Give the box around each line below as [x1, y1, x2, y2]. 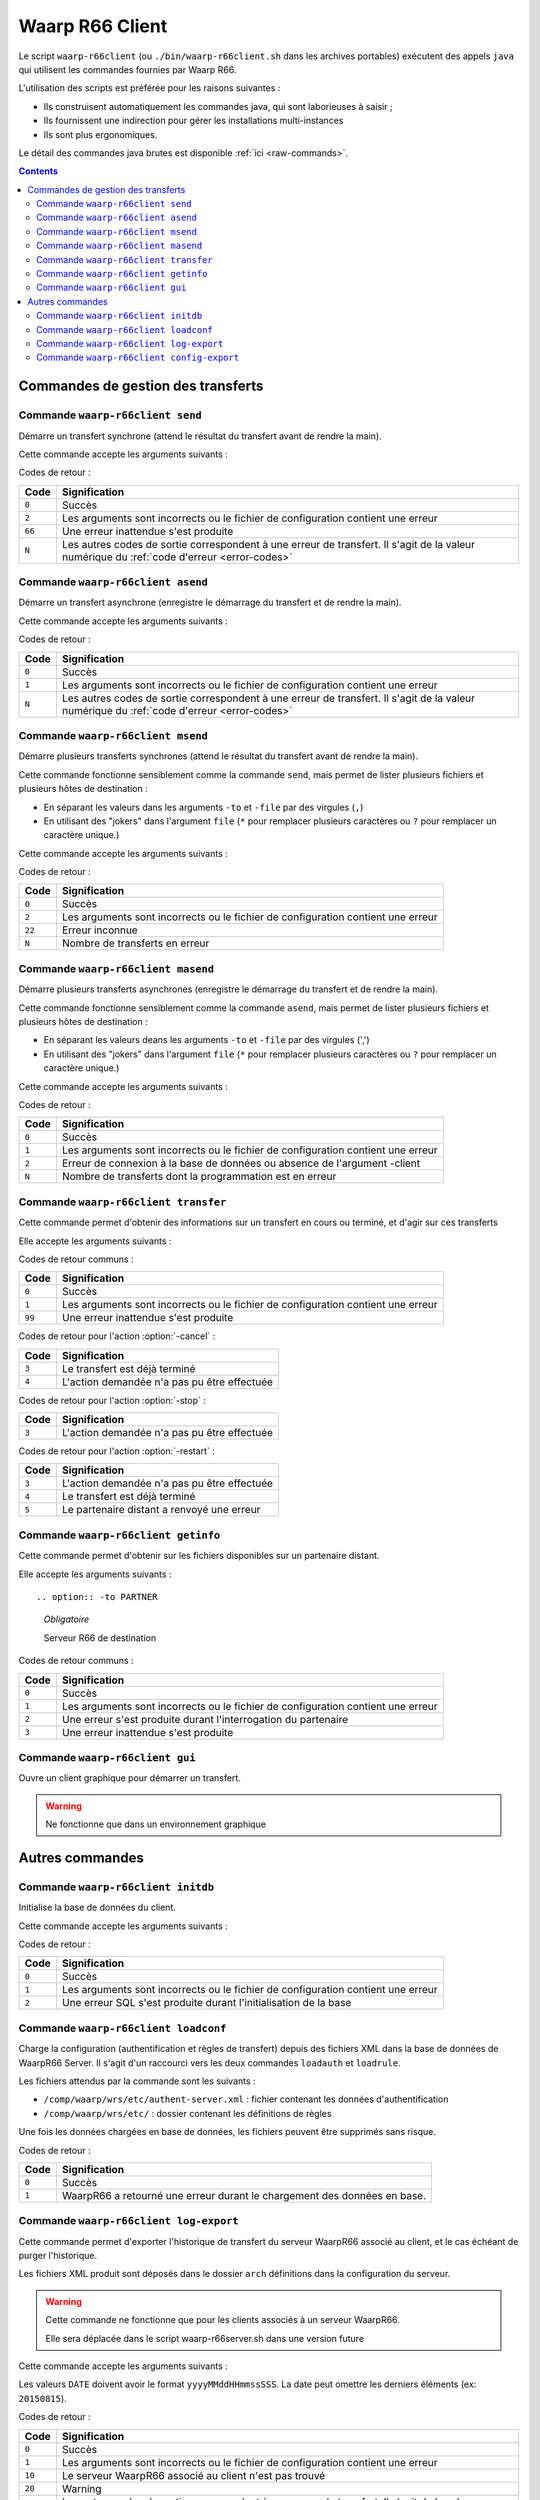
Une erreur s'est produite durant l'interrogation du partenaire [61, 1712, 349, 1726]
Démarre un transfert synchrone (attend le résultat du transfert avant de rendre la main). [18, 430, 382, 442]
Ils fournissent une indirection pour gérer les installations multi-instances [43, 115, 344, 127]
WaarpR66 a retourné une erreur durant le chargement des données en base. [61, 2188, 427, 2202]
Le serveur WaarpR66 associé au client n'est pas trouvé [61, 2468, 326, 2482]
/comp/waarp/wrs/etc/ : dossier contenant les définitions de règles [43, 2107, 332, 2119]
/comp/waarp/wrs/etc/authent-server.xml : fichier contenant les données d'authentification [43, 2093, 449, 2105]
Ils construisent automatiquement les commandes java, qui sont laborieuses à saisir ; [43, 100, 394, 112]
